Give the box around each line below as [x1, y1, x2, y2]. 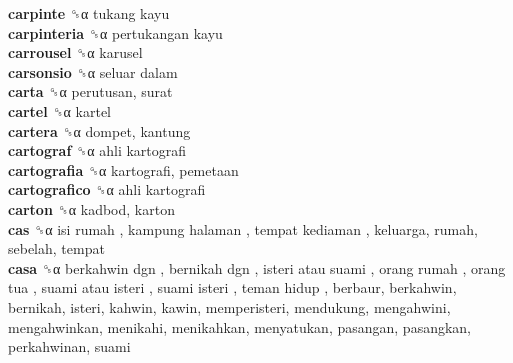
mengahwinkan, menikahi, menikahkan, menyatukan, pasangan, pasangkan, [8, 316, 472, 337]
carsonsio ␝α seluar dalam [8, 61, 178, 82]
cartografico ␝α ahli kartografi [8, 179, 206, 200]
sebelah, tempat [8, 238, 105, 259]
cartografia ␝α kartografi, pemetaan [8, 159, 239, 180]
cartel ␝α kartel [8, 100, 112, 121]
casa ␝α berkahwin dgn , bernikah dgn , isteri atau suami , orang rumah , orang [8, 257, 506, 278]
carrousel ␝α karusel [8, 42, 143, 63]
